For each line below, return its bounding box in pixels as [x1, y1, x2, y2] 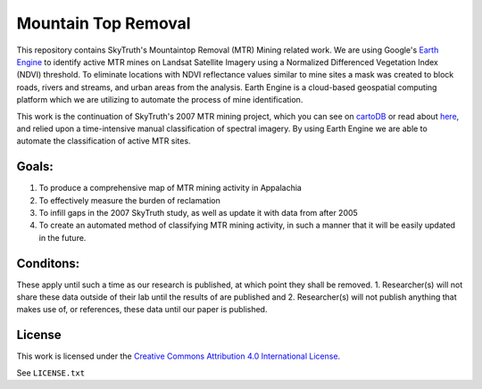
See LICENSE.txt [16, 367, 85, 378]
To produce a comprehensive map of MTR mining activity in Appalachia [38, 183, 303, 194]
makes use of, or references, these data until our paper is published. [16, 304, 268, 315]
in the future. [38, 232, 87, 243]
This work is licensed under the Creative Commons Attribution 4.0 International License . [16, 351, 341, 361]
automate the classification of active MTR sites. [16, 136, 191, 146]
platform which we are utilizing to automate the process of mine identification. [16, 95, 303, 105]
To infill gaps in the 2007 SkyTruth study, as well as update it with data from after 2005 [38, 207, 359, 218]
